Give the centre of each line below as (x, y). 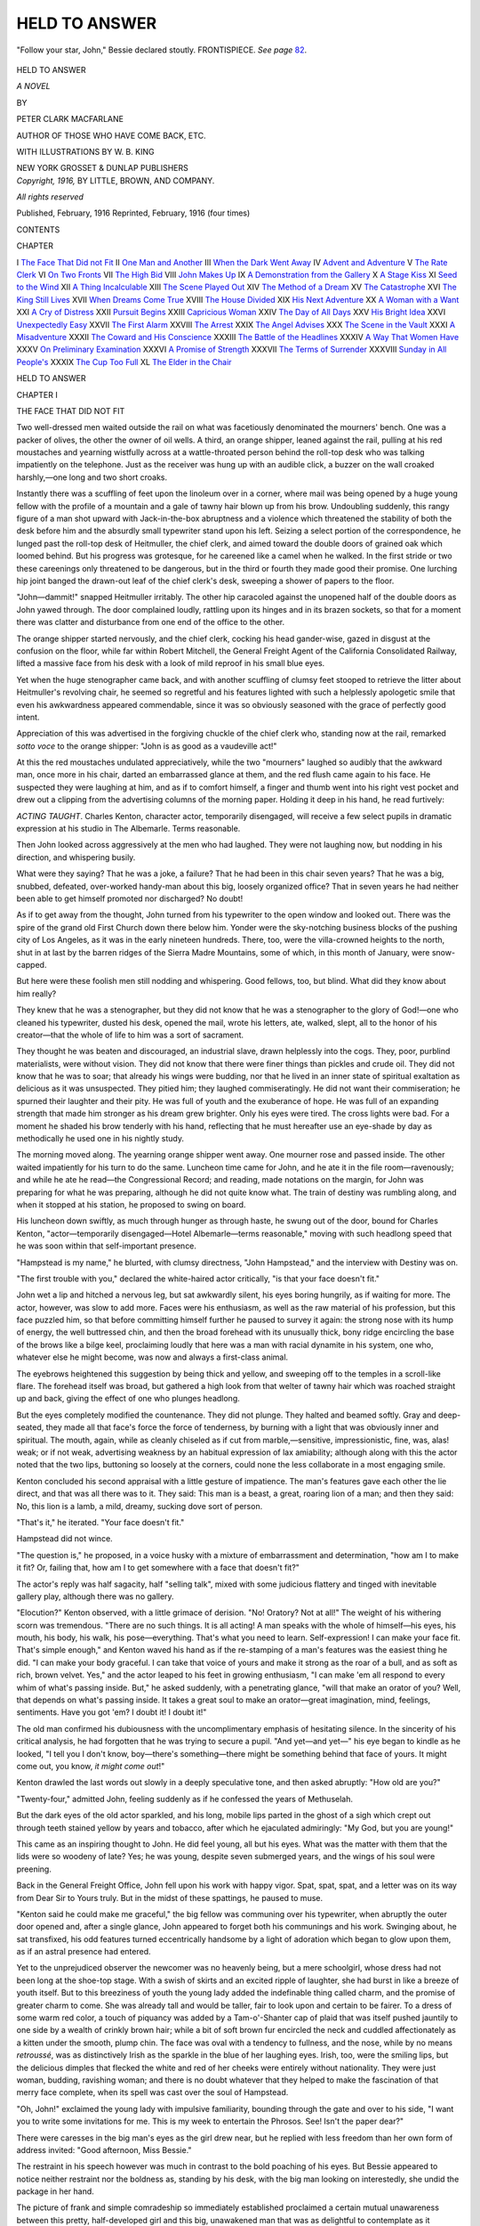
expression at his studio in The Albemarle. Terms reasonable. (128, 829)
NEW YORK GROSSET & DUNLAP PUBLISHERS (102, 168)
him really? (36, 994)
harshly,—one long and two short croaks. (92, 477)
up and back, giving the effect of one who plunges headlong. (128, 1399)
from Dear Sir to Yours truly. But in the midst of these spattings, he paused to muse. (170, 1897)
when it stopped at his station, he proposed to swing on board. (131, 1204)
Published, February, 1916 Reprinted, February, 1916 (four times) (133, 213)
